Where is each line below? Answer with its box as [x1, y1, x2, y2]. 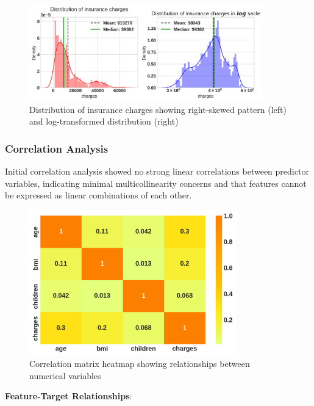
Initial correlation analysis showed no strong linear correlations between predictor [5, 165, 309, 178]
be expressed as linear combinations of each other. [5, 189, 192, 201]
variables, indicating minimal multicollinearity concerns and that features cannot [5, 176, 307, 189]
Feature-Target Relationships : [5, 390, 132, 402]
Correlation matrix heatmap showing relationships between [29, 357, 250, 370]
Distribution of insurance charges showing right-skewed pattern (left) [29, 103, 287, 115]
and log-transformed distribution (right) [29, 115, 179, 128]
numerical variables [29, 369, 101, 382]
